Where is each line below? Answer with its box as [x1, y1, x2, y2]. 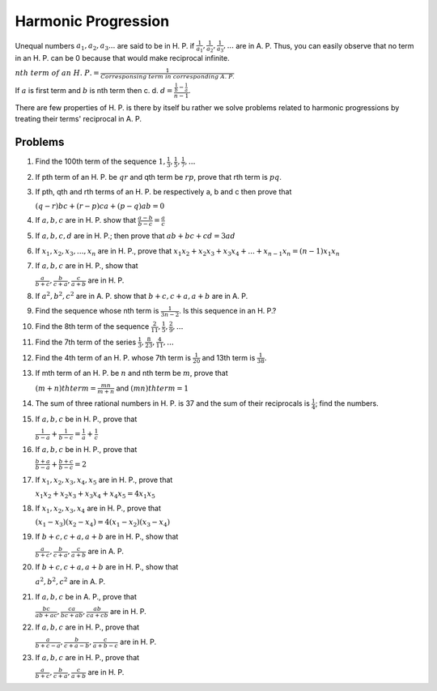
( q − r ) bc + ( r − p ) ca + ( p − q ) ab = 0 [35, 201, 165, 211]
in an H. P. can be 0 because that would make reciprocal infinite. [15, 53, 230, 63]
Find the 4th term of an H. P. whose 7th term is [35, 352, 192, 362]
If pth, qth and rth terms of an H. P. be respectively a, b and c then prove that [35, 187, 292, 197]
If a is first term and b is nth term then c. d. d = [15, 85, 173, 95]
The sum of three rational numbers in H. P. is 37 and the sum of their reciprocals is [35, 399, 311, 408]
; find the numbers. [315, 399, 380, 408]
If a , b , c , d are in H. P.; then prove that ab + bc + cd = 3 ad [35, 231, 235, 241]
